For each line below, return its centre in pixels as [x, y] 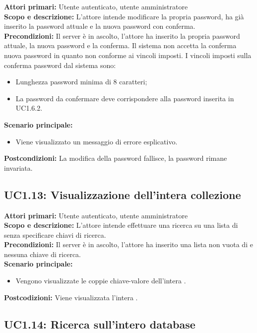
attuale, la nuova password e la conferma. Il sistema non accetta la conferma [120, 45]
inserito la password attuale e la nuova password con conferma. [100, 26]
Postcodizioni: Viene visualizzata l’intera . [71, 297]
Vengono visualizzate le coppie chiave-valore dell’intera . [101, 281]
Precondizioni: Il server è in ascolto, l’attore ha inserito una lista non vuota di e [128, 244]
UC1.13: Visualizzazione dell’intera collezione [123, 194]
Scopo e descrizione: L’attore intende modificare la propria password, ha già [124, 16]
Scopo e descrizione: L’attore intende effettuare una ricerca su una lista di [121, 225]
